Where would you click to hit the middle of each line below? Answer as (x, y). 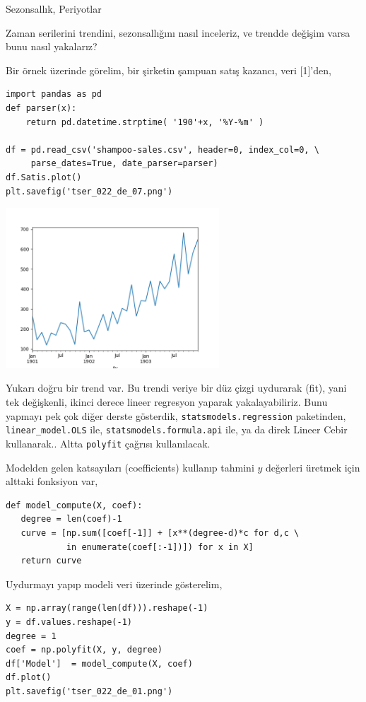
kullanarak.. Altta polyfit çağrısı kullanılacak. (108, 443)
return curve (51, 561)
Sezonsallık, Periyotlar (54, 8)
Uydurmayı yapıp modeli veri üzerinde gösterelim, (114, 584)
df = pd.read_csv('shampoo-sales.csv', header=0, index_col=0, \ (163, 150)
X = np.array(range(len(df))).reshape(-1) (107, 608)
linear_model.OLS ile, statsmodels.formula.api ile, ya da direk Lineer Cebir (177, 429)
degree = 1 (31, 636)
